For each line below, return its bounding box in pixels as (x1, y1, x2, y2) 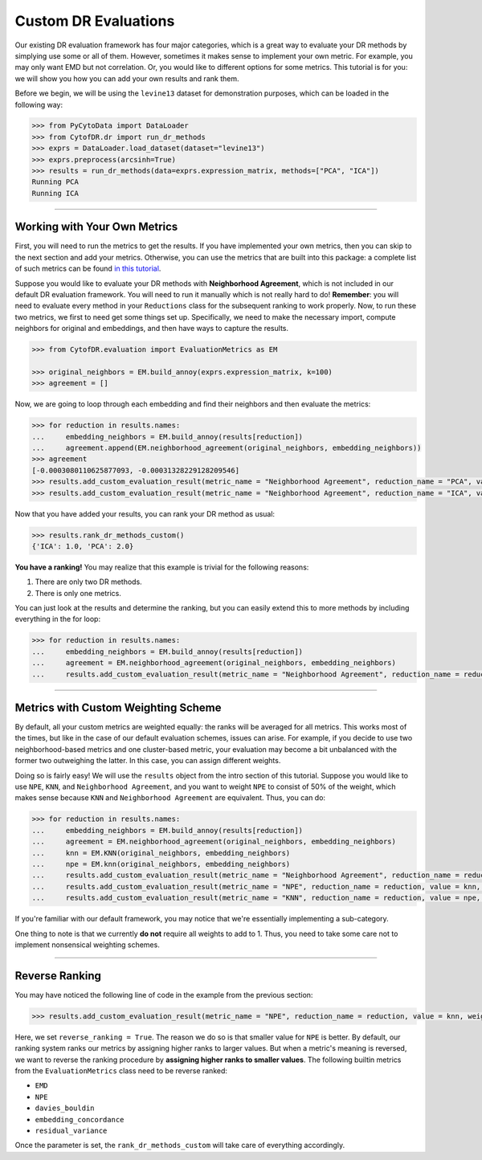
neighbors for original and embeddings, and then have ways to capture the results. (14, 324, 289, 333)
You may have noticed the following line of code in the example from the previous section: (14, 990, 313, 999)
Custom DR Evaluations (14, 12, 175, 30)
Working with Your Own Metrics (14, 220, 178, 234)
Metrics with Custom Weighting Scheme (14, 701, 222, 714)
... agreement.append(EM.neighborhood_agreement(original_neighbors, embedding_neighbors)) (31, 443, 422, 452)
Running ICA (31, 189, 80, 198)
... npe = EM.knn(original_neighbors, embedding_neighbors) (31, 860, 291, 868)
